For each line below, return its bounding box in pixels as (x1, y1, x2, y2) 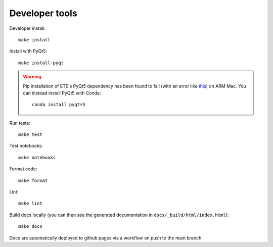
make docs (18, 224, 42, 229)
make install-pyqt (18, 60, 64, 66)
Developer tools (9, 8, 78, 19)
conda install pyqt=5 (32, 102, 85, 108)
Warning (23, 74, 41, 80)
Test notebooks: (9, 143, 43, 149)
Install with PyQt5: (9, 48, 48, 54)
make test (18, 132, 42, 137)
